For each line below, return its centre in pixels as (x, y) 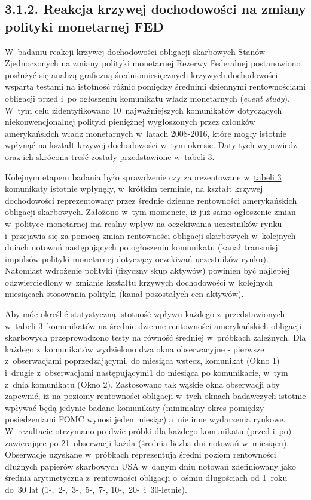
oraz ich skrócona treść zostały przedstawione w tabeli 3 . (110, 156)
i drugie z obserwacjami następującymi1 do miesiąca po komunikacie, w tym (147, 372)
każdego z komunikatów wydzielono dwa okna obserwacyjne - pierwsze (135, 349)
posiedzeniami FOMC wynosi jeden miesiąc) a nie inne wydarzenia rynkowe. (145, 419)
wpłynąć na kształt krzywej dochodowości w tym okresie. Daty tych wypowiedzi (152, 145)
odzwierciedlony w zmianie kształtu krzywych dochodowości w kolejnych (139, 282)
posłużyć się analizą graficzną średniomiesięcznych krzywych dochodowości (141, 74)
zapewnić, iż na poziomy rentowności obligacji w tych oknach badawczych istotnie (155, 396)
